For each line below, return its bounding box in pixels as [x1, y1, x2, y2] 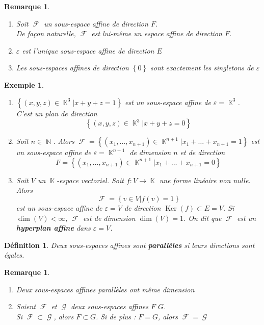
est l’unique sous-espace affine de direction [22, 45, 154, 56]
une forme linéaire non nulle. [159, 174, 251, 185]
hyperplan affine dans [16, 222, 91, 233]
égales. [4, 249, 24, 260]
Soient [16, 301, 36, 312]
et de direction [180, 147, 225, 158]
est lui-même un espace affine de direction [91, 28, 222, 39]
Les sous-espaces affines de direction [16, 62, 129, 73]
